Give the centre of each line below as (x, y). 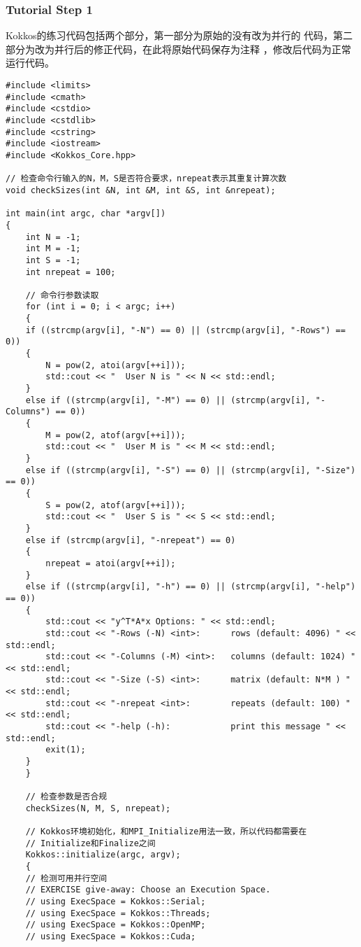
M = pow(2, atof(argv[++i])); (116, 435)
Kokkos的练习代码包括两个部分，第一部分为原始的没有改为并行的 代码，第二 (179, 35)
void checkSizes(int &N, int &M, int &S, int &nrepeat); (141, 190)
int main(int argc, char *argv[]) (86, 214)
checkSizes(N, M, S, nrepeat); (98, 808)
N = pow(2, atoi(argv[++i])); (116, 365)
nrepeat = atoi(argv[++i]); (111, 563)
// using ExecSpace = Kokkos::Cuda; (111, 936)
